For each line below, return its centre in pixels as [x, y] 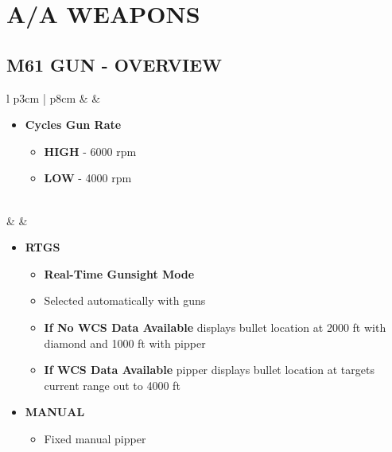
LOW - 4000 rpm [88, 178]
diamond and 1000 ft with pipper [125, 343]
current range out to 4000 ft [112, 385]
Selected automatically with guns [125, 300]
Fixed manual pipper [95, 438]
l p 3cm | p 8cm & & [54, 97]
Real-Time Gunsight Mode [119, 273]
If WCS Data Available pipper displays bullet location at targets [209, 370]
